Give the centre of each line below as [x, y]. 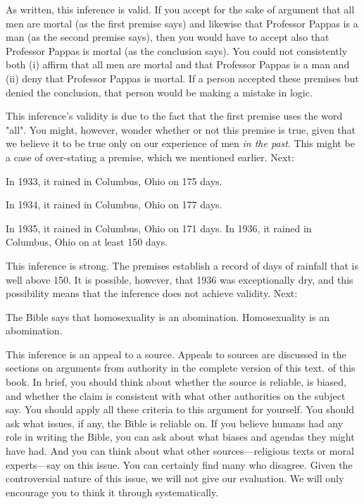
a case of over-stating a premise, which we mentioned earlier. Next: [150, 157]
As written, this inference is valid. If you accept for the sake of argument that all [180, 9]
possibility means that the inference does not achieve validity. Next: [152, 293]
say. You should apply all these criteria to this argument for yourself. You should [180, 409]
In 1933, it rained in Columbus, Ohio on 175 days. [114, 181]
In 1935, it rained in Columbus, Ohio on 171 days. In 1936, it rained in [159, 228]
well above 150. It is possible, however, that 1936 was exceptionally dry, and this [180, 279]
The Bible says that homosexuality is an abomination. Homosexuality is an [168, 316]
